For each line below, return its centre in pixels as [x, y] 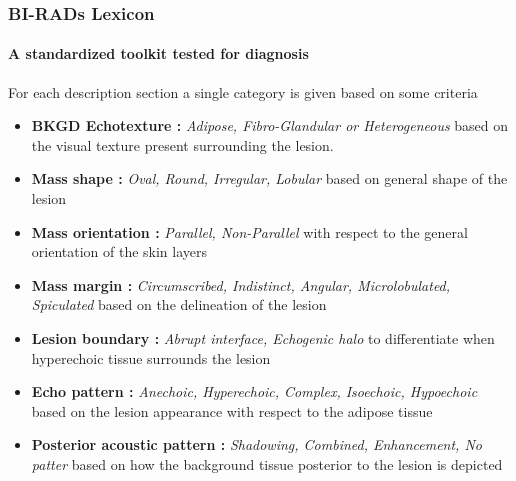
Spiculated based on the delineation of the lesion [179, 304]
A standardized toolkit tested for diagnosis [158, 53]
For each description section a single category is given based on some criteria [243, 91]
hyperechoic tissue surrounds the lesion [151, 357]
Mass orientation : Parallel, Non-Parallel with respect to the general [249, 231]
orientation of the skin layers [119, 251]
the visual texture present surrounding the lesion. [182, 144]
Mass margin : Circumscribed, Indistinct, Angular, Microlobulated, [241, 284]
